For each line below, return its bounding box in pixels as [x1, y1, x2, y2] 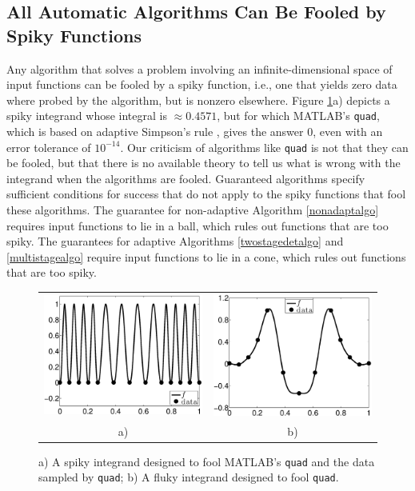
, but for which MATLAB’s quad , [217, 107, 380, 124]
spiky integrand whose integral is [6, 107, 167, 124]
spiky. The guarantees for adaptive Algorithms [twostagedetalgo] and [6, 233, 344, 249]
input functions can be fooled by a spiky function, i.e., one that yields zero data [6, 76, 397, 93]
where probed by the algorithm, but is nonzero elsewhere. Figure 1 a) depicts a [6, 91, 390, 108]
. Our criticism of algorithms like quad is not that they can [120, 138, 409, 155]
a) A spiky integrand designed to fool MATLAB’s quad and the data [38, 453, 375, 469]
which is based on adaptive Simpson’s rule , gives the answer [6, 123, 304, 140]
